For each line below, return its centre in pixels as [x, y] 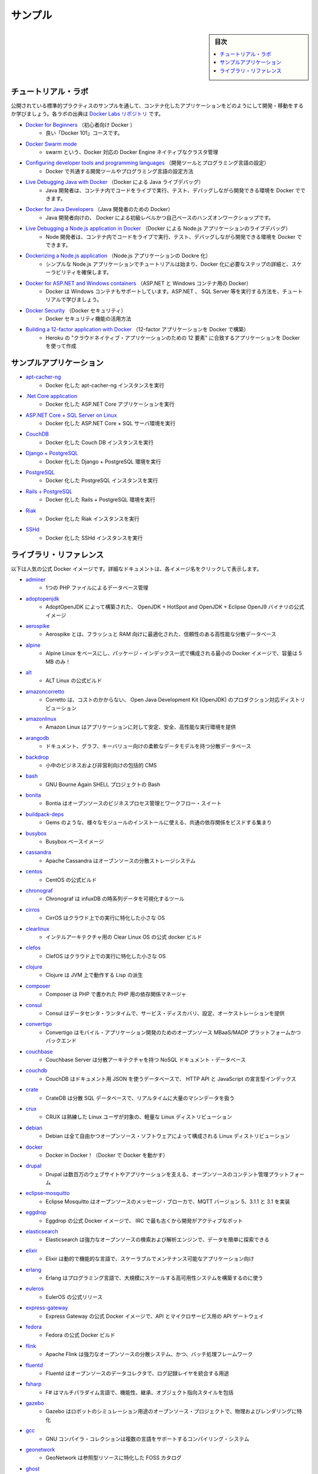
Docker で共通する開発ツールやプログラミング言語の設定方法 [120, 171]
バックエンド [61, 1041]
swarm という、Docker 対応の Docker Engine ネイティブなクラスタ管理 [132, 152]
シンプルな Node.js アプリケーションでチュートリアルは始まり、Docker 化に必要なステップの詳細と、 [168, 264]
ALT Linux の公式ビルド [74, 680]
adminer [36, 580]
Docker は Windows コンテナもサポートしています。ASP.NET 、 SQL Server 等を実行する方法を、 [164, 291]
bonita [33, 795]
